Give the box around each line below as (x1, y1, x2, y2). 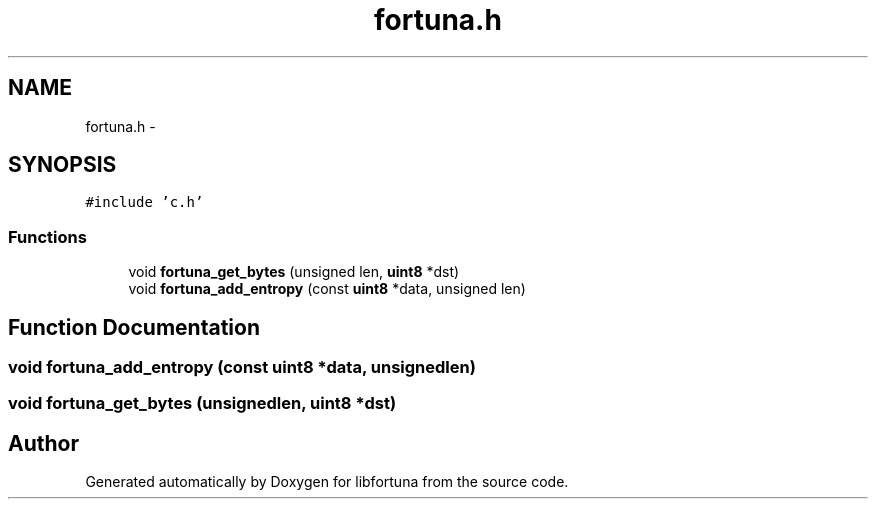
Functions (8, 226, 87, 247)
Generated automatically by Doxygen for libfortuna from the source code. (85, 473, 569, 491)
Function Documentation (8, 314, 260, 340)
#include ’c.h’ (85, 194, 204, 211)
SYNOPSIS (8, 152, 117, 178)
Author (8, 430, 79, 456)
